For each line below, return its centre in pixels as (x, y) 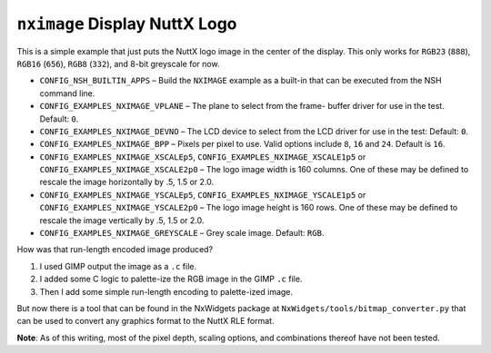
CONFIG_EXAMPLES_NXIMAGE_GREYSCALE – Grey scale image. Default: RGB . (182, 233)
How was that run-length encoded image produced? (115, 250)
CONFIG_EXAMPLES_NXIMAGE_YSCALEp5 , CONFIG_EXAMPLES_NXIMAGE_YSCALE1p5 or (203, 194)
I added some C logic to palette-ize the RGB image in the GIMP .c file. (171, 279)
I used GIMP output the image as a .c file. (118, 266)
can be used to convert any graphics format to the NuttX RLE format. (145, 321)
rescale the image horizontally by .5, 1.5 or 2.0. (127, 182)
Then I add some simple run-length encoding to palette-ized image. (166, 291)
